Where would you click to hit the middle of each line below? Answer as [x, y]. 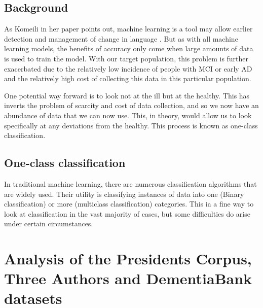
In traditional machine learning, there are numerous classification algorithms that [130, 183]
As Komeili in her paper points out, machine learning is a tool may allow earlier [128, 29]
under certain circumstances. [49, 224]
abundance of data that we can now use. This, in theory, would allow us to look [128, 115]
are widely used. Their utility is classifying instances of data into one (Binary [124, 194]
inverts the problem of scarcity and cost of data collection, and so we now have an [131, 105]
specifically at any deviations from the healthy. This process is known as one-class [131, 125]
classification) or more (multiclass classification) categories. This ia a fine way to [129, 204]
